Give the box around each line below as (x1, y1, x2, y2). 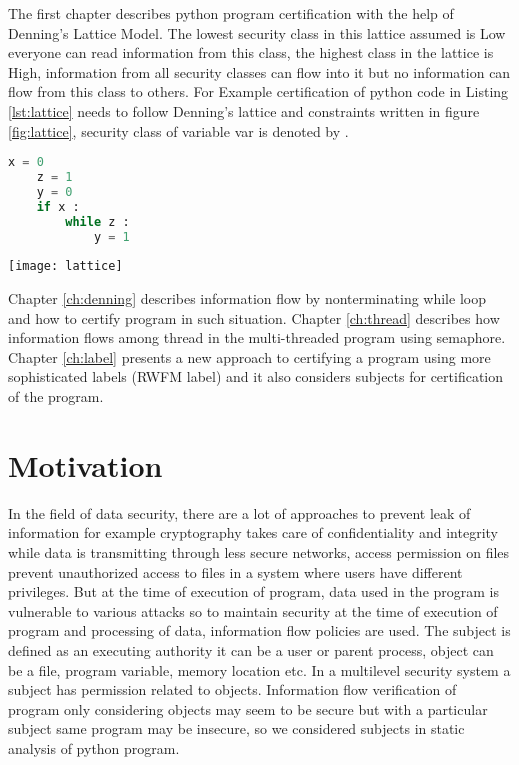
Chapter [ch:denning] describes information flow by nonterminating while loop (8, 288, 486, 309)
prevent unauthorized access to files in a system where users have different (8, 561, 463, 582)
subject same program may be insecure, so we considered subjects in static (8, 718, 465, 739)
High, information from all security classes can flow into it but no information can (8, 61, 511, 82)
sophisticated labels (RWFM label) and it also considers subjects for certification (8, 366, 504, 387)
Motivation (8, 444, 163, 485)
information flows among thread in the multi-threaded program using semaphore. (8, 327, 506, 348)
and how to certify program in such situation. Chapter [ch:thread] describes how (8, 307, 500, 328)
